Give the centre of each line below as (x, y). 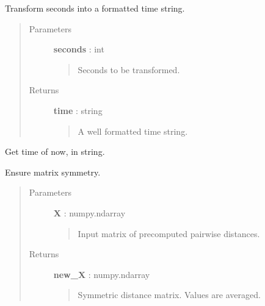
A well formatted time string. (133, 131)
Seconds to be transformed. (129, 69)
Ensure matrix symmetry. (53, 172)
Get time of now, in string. (55, 151)
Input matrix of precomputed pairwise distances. (169, 233)
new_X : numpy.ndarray (102, 274)
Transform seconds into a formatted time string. (95, 8)
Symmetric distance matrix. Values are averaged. (169, 295)
